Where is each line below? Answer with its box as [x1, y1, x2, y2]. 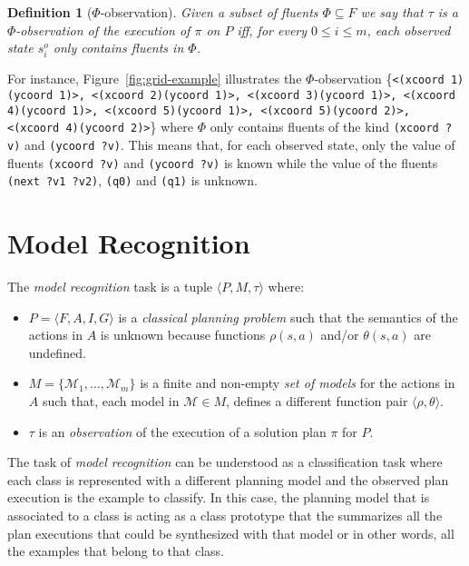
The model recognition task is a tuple [7, 277, 213, 296]
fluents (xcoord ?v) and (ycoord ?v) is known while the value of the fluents [7, 153, 438, 172]
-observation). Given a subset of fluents [100, 3, 318, 21]
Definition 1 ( [7, 3, 93, 21]
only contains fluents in [53, 38, 184, 57]
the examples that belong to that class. [7, 541, 224, 561]
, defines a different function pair [225, 392, 408, 411]
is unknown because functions [100, 325, 266, 344]
